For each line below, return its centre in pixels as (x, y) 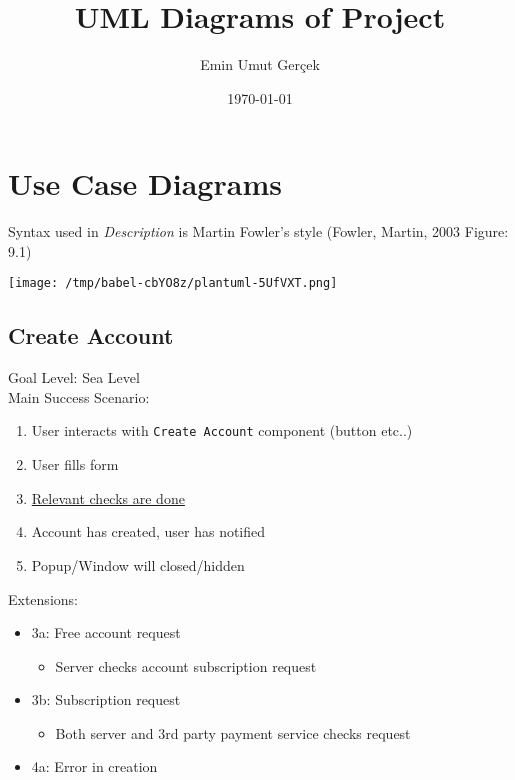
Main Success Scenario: (79, 396)
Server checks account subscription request (186, 665)
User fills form (75, 464)
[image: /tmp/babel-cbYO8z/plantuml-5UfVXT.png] (173, 283)
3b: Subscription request (106, 699)
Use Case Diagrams (145, 183)
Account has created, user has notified (148, 531)
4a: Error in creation (94, 766)
